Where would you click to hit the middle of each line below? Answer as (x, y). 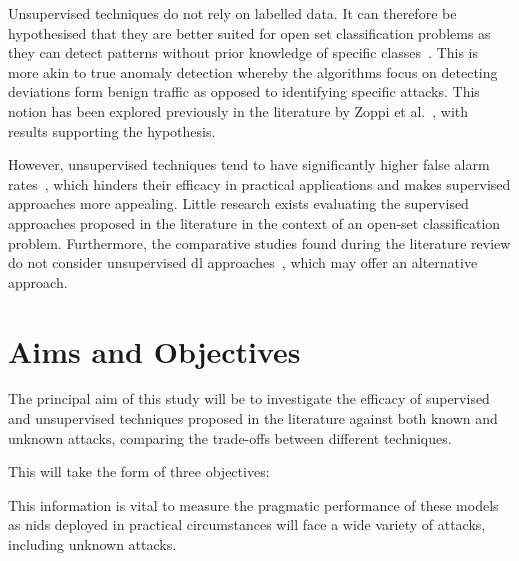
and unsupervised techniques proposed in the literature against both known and (253, 418)
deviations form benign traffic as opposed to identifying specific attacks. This (244, 91)
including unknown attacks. (92, 544)
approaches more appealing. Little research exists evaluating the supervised (238, 203)
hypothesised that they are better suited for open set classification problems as (249, 32)
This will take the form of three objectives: (139, 471)
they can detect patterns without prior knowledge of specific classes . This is (243, 52)
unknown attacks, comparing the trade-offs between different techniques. (230, 437)
